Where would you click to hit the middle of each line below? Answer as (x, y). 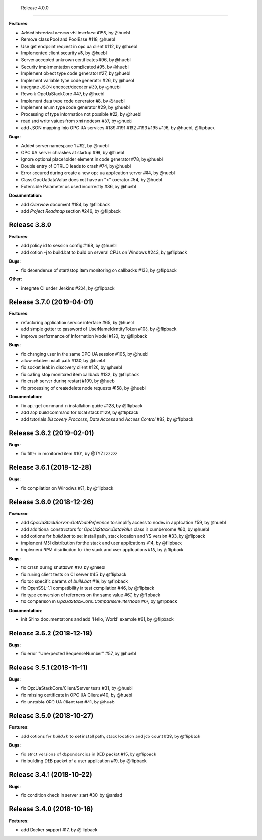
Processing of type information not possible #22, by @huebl (81, 114)
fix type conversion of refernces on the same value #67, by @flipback (91, 595)
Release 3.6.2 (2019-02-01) (51, 433)
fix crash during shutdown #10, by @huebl (63, 567)
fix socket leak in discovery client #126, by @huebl (72, 367)
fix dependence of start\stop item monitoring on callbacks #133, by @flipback (99, 270)
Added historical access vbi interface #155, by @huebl (75, 33)
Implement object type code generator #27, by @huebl (76, 73)
